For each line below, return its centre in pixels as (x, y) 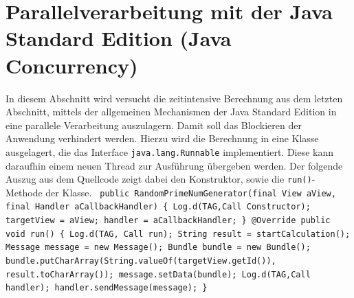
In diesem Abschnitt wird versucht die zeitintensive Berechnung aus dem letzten (174, 98)
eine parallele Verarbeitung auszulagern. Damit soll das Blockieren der (154, 125)
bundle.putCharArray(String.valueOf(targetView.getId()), (141, 261)
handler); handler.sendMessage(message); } (107, 288)
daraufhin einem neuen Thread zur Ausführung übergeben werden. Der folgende (174, 165)
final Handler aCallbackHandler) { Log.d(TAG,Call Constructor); (158, 207)
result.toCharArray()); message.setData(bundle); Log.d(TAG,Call (158, 274)
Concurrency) (72, 65)
